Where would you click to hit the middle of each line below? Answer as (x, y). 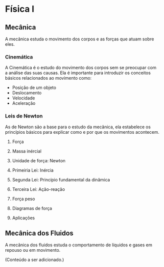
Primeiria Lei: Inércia (33, 170)
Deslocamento (27, 93)
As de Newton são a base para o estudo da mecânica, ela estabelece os (78, 127)
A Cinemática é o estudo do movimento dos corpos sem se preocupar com (81, 68)
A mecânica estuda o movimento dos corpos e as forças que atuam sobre (80, 39)
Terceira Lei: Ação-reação (38, 189)
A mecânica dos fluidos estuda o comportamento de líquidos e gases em (79, 245)
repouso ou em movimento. (33, 250)
